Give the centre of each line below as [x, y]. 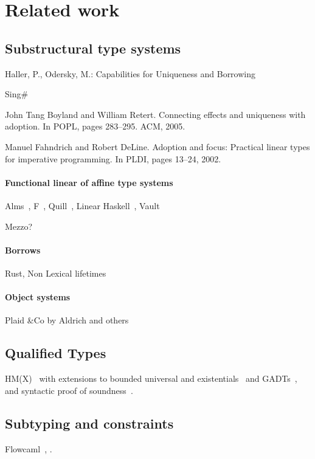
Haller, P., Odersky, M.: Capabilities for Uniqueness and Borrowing [130, 73]
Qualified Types [56, 353]
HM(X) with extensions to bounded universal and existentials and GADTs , [151, 378]
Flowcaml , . [29, 448]
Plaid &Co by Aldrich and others [67, 320]
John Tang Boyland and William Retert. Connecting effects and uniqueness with [155, 114]
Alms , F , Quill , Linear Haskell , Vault [82, 205]
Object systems [38, 297]
